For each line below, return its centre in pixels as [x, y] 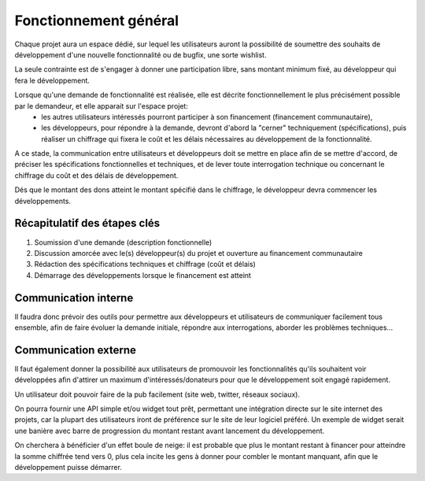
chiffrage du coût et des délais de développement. [96, 175]
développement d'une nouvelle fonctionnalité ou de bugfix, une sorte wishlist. [140, 54]
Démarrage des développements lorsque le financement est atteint [143, 275]
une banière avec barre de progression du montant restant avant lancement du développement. [170, 431]
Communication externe [76, 350]
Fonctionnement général [97, 20]
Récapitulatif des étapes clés [87, 223]
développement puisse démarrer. [68, 468]
